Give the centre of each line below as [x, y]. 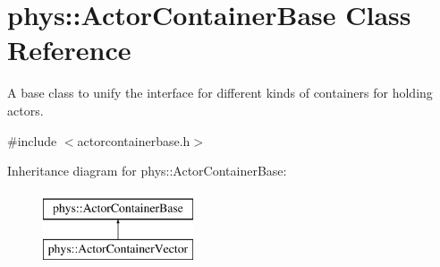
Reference [69, 50]
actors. [25, 110]
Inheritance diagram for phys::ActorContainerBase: [147, 171]
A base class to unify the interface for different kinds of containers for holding [220, 93]
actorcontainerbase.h [134, 140]
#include [32, 140]
